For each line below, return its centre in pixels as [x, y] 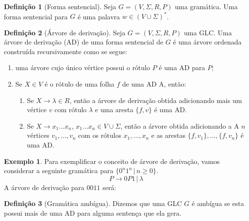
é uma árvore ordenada [207, 42]
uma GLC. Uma [208, 32]
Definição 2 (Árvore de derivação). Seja [65, 32]
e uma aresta [114, 110]
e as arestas [168, 135]
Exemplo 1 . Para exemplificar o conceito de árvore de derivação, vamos [112, 161]
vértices [38, 135]
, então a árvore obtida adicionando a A [180, 125]
